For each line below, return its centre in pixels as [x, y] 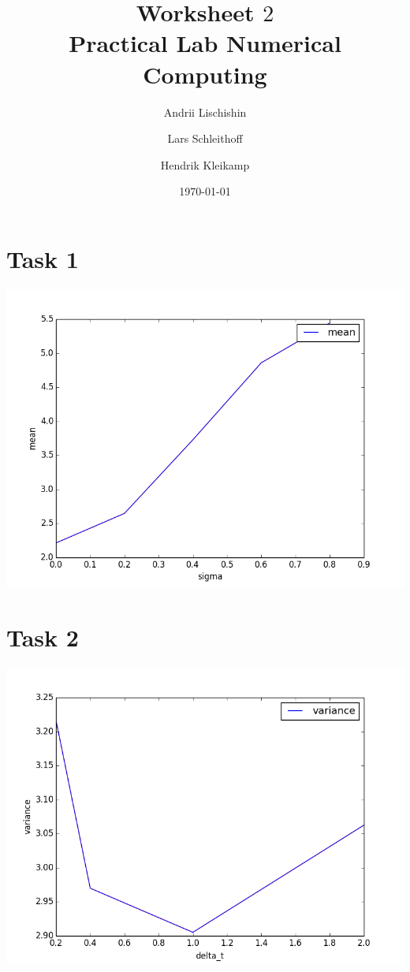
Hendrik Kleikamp [205, 164]
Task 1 [43, 258]
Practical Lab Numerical [205, 43]
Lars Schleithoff [205, 138]
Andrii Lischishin [205, 112]
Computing [205, 74]
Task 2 [43, 637]
